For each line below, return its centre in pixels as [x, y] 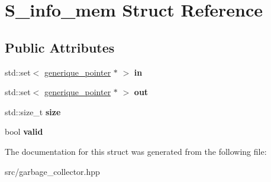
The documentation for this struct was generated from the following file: [136, 151]
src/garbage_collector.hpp [52, 171]
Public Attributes [60, 47]
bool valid [24, 131]
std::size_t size [33, 111]
